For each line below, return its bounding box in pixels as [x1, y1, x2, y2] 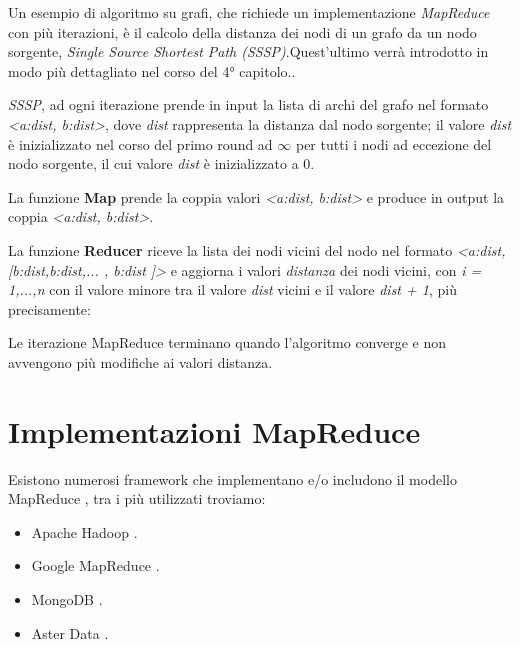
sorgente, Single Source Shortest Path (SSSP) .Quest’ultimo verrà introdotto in [8, 41, 489, 62]
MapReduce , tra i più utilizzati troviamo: [8, 488, 266, 509]
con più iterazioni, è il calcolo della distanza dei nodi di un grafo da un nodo [8, 21, 477, 42]
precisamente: [8, 298, 91, 319]
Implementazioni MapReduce [8, 410, 421, 451]
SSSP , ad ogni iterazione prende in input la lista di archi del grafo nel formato [8, 94, 489, 115]
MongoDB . [31, 589, 103, 609]
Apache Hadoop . [31, 521, 138, 542]
